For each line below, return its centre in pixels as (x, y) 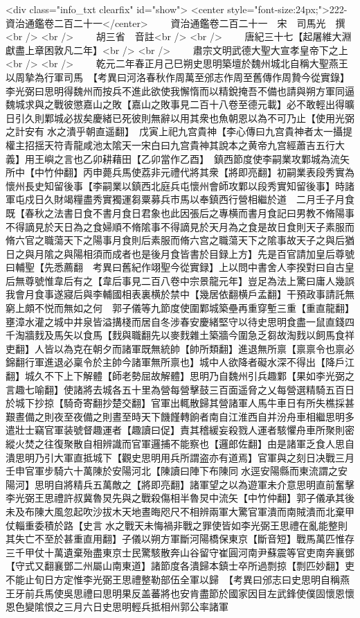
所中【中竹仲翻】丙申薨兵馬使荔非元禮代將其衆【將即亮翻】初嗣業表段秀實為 (180, 172)
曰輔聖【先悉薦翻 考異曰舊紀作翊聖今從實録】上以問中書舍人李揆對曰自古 (175, 267)
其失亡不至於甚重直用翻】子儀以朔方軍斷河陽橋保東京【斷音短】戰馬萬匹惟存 (180, 539)
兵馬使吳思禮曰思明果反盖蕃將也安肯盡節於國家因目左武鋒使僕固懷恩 (189, 593)
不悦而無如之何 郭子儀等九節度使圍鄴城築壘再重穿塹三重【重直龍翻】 (194, 308)
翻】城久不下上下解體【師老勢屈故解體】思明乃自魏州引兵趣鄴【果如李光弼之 (180, 376)
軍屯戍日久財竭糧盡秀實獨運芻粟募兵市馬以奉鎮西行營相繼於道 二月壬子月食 (180, 199)
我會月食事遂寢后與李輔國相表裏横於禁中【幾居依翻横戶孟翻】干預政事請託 (175, 294)
